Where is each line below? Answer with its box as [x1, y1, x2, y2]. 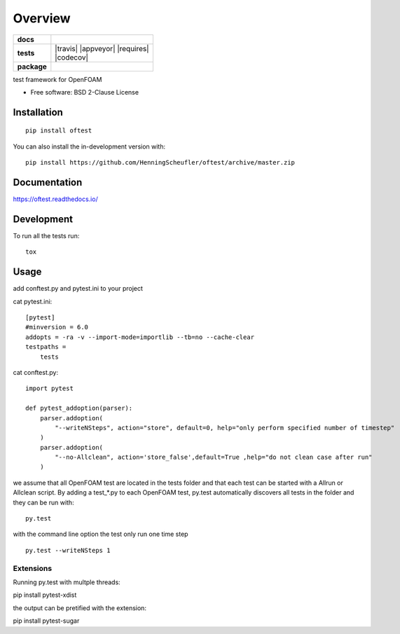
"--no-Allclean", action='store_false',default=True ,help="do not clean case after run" [55, 453, 373, 462]
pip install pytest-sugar [13, 616, 80, 625]
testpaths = [25, 343, 67, 351]
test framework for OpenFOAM [13, 75, 102, 83]
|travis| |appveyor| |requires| [55, 43, 150, 53]
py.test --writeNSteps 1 [25, 546, 111, 554]
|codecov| [55, 53, 89, 62]
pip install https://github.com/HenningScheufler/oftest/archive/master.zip [25, 158, 296, 167]
